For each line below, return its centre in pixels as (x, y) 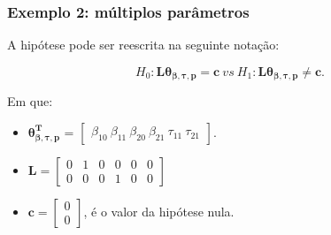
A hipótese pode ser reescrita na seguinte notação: (143, 45)
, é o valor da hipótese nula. (159, 211)
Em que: (30, 101)
